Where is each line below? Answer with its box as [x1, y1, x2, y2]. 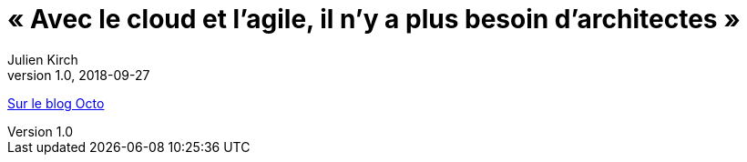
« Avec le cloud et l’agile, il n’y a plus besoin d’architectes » [7, 4, 741, 35]
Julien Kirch [7, 51, 78, 67]
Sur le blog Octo [7, 95, 105, 111]
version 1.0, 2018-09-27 [7, 66, 150, 83]
